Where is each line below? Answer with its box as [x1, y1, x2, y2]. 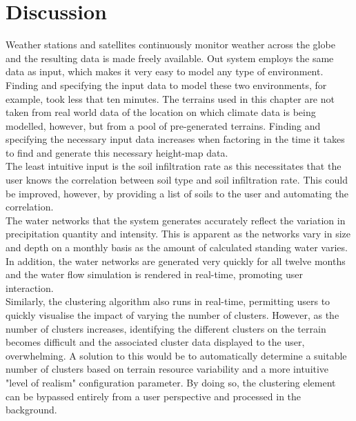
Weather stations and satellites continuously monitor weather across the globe [6, 37, 335, 52]
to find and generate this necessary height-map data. [6, 145, 228, 159]
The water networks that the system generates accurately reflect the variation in [6, 213, 346, 227]
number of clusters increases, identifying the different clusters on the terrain [6, 321, 326, 335]
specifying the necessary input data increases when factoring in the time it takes [6, 132, 345, 146]
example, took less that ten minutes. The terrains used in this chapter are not [6, 91, 335, 106]
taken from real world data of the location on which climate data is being [6, 105, 316, 119]
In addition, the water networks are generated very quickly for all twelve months [6, 253, 346, 268]
